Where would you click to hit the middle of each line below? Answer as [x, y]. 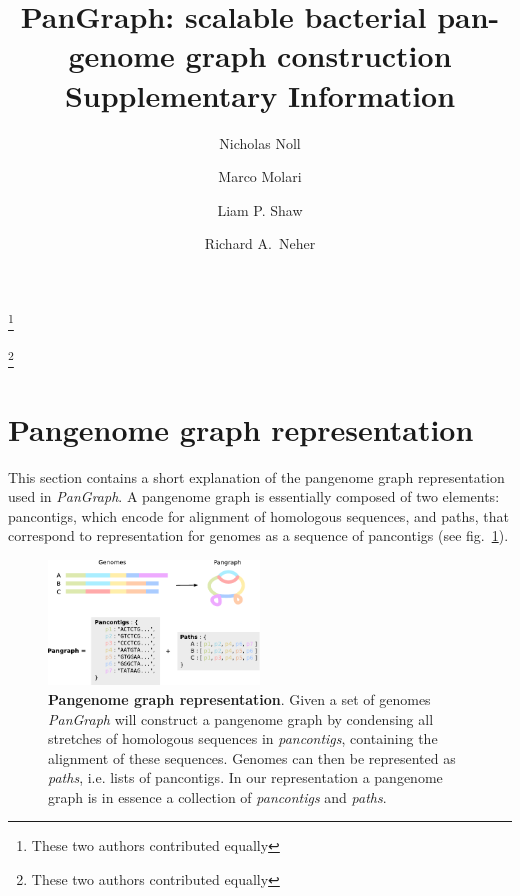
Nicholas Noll [260, 142]
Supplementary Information [260, 94]
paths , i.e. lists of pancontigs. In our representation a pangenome [245, 777]
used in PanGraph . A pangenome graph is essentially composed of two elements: [254, 496]
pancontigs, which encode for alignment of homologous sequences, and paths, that [258, 515]
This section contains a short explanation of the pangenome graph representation [256, 476]
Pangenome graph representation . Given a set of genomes [239, 698]
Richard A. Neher [260, 243]
